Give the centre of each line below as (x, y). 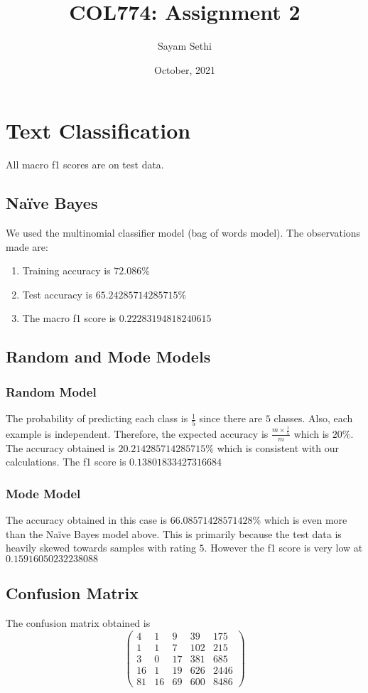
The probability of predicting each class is (97, 418)
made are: (27, 246)
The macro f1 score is (69, 318)
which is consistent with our (278, 447)
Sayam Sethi (185, 46)
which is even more (305, 520)
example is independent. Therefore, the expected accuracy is (137, 433)
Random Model (51, 391)
